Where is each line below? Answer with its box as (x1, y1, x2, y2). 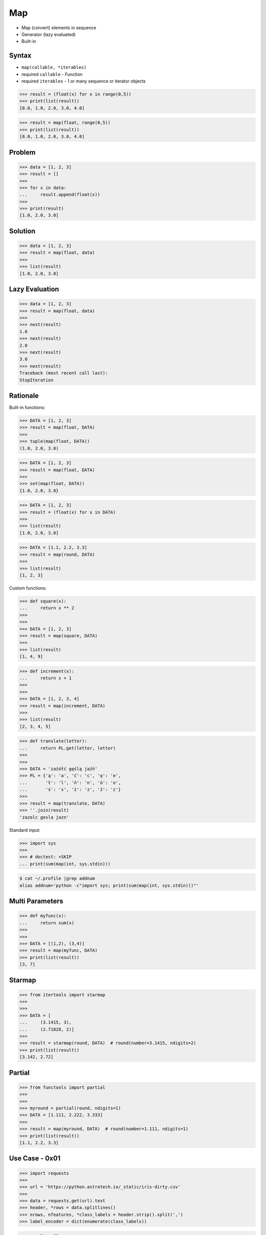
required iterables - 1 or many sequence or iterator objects (21, 78, 146, 84)
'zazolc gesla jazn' (19, 814, 69, 820)
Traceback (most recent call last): (19, 370, 108, 376)
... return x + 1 (19, 675, 72, 681)
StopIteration (19, 377, 54, 383)
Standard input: (9, 827, 40, 833)
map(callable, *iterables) (21, 65, 87, 70)
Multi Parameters (9, 897, 64, 906)
